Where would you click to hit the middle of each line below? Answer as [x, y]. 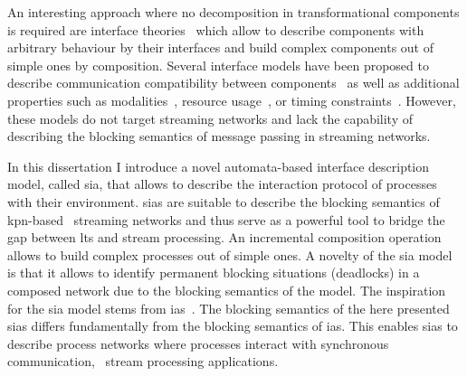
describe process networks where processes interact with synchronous [198, 343]
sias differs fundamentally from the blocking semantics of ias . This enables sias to [233, 326]
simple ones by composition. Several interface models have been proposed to [218, 65]
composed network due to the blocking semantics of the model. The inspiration [227, 290]
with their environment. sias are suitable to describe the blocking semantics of [224, 201]
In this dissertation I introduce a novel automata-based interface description [219, 166]
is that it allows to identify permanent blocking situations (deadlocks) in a [214, 273]
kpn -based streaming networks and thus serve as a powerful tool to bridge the [226, 219]
